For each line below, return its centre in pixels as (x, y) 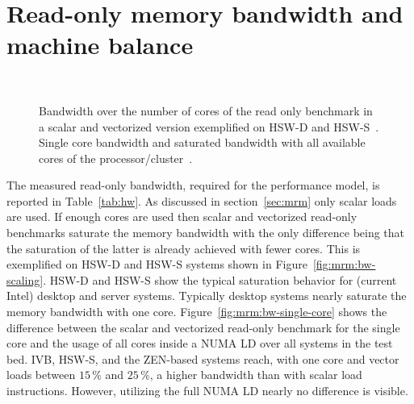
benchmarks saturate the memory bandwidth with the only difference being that (206, 233)
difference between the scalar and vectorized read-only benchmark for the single (203, 327)
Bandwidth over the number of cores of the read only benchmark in (206, 110)
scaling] (25, 279)
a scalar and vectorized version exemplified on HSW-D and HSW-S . (209, 126)
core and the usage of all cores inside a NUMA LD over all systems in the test (200, 343)
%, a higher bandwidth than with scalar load (251, 375)
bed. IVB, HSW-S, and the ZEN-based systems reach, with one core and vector (203, 358)
